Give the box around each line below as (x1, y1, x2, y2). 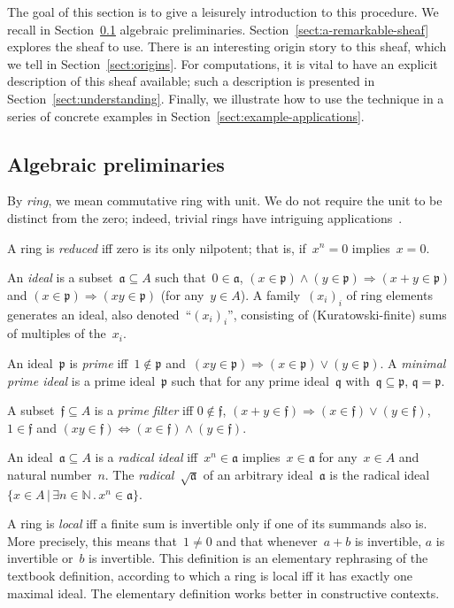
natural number (7, 465, 92, 483)
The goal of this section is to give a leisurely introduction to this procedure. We (7, 3, 439, 20)
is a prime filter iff (94, 401, 194, 419)
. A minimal (380, 353, 446, 372)
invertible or (7, 549, 73, 567)
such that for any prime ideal (171, 371, 330, 389)
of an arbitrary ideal (203, 465, 313, 483)
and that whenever (216, 531, 318, 550)
